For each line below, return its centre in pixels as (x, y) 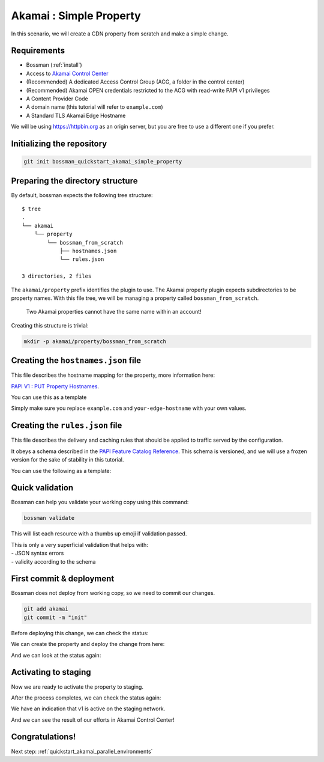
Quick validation (42, 488)
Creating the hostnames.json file (76, 361)
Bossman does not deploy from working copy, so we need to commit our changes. (113, 593)
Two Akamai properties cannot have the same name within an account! (114, 312)
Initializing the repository (59, 144)
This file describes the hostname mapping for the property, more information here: (113, 375)
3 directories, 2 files (57, 276)
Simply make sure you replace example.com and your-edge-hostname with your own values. (129, 408)
